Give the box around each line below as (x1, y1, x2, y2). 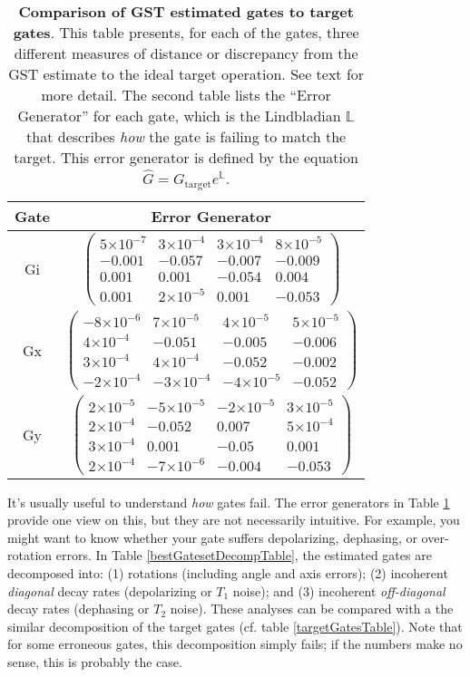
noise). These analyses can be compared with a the (170, 599, 454, 618)
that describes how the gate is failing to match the (26, 126, 347, 147)
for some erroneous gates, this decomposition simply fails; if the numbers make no (7, 634, 463, 653)
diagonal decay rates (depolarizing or (7, 581, 212, 600)
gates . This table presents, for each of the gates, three (13, 22, 359, 43)
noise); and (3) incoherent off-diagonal (232, 581, 446, 600)
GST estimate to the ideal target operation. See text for (8, 63, 365, 84)
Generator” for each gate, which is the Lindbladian (17, 105, 341, 126)
